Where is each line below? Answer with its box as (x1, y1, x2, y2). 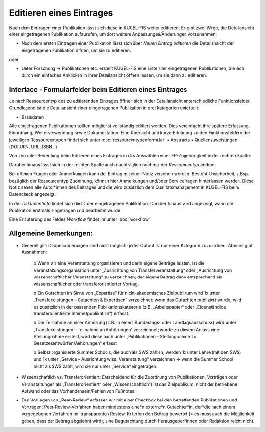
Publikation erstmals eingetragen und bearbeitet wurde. (9, 207, 122, 214)
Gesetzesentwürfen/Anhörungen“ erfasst (33, 340, 117, 346)
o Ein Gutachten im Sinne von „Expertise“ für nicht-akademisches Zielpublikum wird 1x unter (33, 290, 220, 296)
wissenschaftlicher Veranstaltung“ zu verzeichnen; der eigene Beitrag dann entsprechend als (33, 274, 223, 280)
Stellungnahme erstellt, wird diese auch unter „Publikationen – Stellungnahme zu (33, 334, 197, 339)
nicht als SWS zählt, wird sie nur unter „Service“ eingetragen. (33, 363, 158, 369)
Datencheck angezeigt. (9, 191, 56, 197)
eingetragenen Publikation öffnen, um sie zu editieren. (21, 47, 131, 53)
